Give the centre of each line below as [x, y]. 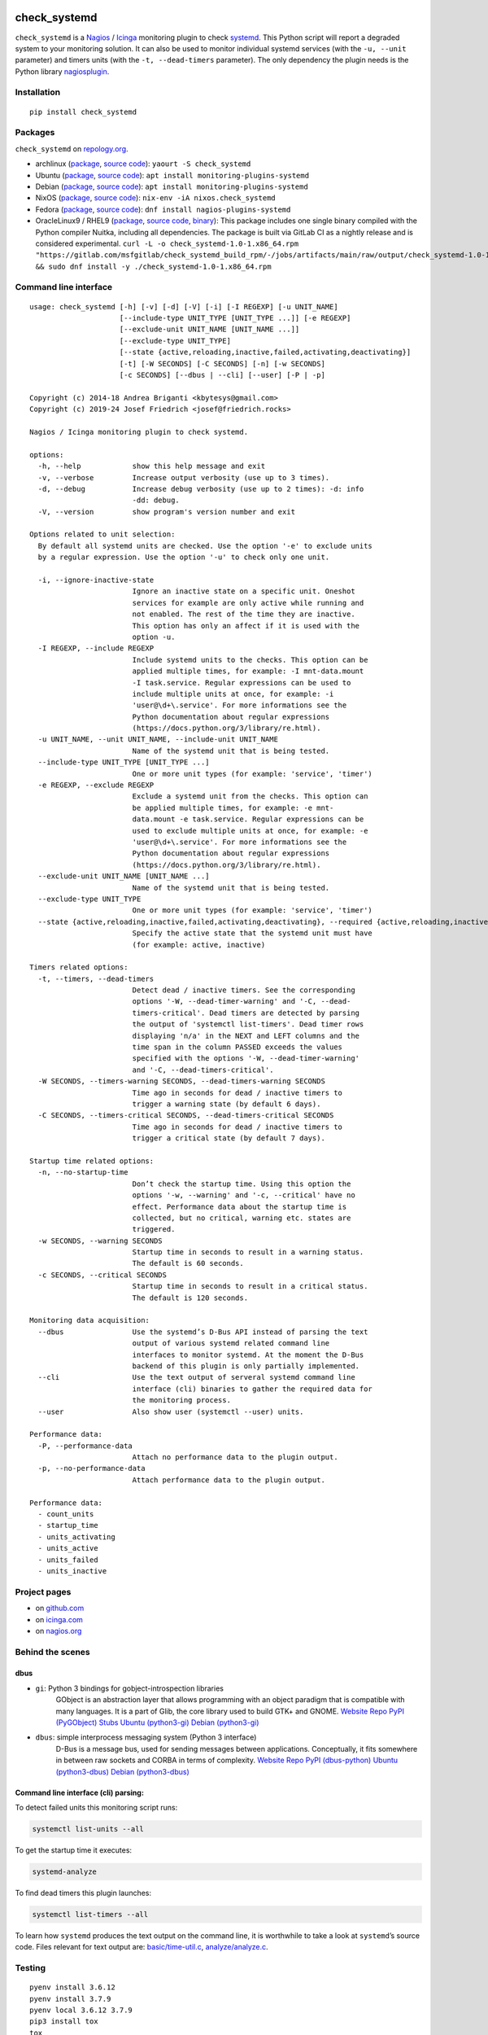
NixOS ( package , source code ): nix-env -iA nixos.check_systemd [155, 198]
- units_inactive [72, 1571]
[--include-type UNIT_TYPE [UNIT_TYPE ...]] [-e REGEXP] [235, 318]
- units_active [68, 1548]
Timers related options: [79, 967]
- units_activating [76, 1537]
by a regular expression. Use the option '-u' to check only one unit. [184, 557]
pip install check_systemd [83, 112]
